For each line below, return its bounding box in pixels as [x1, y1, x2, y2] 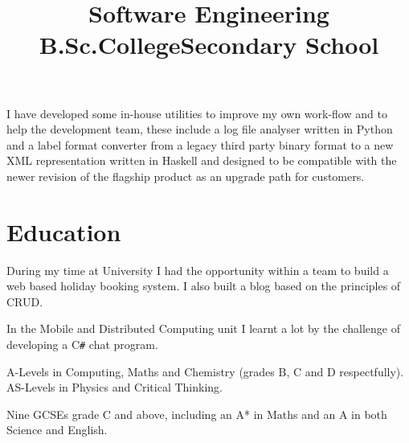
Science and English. [6, 421, 108, 438]
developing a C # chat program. [6, 336, 158, 353]
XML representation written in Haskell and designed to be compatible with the [6, 152, 397, 169]
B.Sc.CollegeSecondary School [39, 28, 379, 61]
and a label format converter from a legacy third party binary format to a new [6, 136, 394, 153]
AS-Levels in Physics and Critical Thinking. [6, 379, 223, 396]
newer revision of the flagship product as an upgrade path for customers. [6, 167, 365, 184]
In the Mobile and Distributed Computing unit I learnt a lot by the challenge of [6, 320, 400, 337]
